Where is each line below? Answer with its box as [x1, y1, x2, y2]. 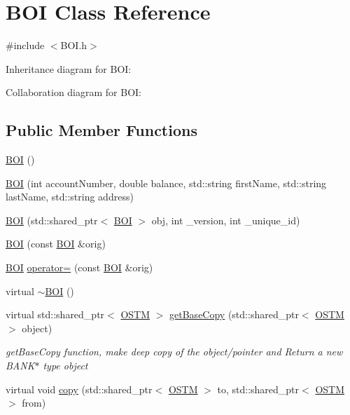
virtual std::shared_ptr [6, 307, 105, 322]
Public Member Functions [6, 119, 197, 141]
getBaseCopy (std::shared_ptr [169, 307, 299, 322]
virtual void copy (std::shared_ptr [6, 381, 153, 396]
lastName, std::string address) [6, 189, 134, 204]
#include [6, 38, 45, 53]
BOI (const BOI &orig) [6, 236, 106, 251]
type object [43, 358, 88, 373]
